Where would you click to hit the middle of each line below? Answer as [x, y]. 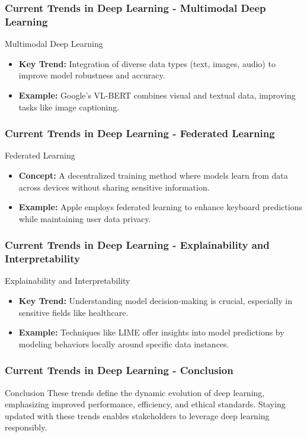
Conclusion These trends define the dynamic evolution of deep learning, [135, 392]
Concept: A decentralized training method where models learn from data [153, 175]
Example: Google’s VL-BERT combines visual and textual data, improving [157, 95]
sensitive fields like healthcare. [73, 312]
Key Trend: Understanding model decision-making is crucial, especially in [156, 301]
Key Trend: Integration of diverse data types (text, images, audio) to [147, 63]
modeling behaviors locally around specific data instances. [124, 343]
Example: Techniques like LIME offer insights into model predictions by [151, 332]
